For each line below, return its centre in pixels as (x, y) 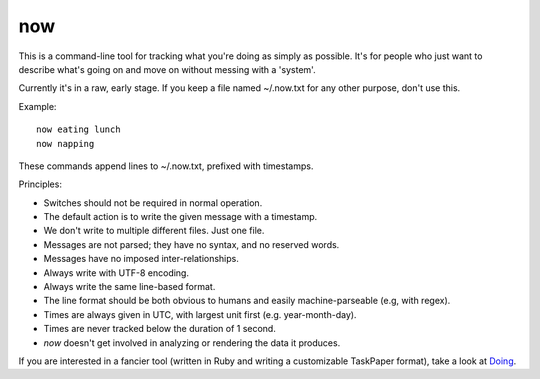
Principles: (40, 184)
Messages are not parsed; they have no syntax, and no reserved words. (191, 244)
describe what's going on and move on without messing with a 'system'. (167, 69)
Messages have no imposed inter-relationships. (141, 259)
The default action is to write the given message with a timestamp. (180, 217)
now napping (65, 143)
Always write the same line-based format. (129, 287)
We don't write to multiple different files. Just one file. (154, 231)
